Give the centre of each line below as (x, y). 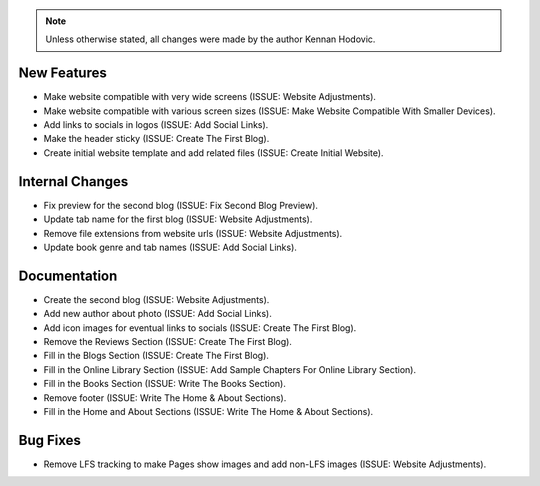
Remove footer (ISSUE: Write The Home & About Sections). (165, 397)
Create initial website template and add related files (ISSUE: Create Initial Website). (213, 152)
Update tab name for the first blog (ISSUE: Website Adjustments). (178, 219)
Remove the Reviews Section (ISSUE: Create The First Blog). (167, 342)
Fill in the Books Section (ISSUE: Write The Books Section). (165, 384)
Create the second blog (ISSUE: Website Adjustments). (156, 299)
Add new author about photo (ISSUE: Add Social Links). (157, 314)
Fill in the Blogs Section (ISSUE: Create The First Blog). (156, 356)
